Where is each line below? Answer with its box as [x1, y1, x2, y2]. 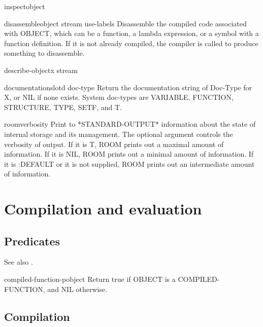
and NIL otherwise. [47, 283, 108, 294]
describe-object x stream [4, 64, 78, 75]
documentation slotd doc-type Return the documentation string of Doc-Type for [4, 82, 252, 92]
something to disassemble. [4, 48, 85, 58]
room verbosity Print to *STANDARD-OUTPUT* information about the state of [4, 119, 256, 129]
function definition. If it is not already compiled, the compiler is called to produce [4, 38, 258, 48]
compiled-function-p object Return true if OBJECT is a [4, 274, 176, 284]
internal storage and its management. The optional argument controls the [4, 128, 233, 139]
